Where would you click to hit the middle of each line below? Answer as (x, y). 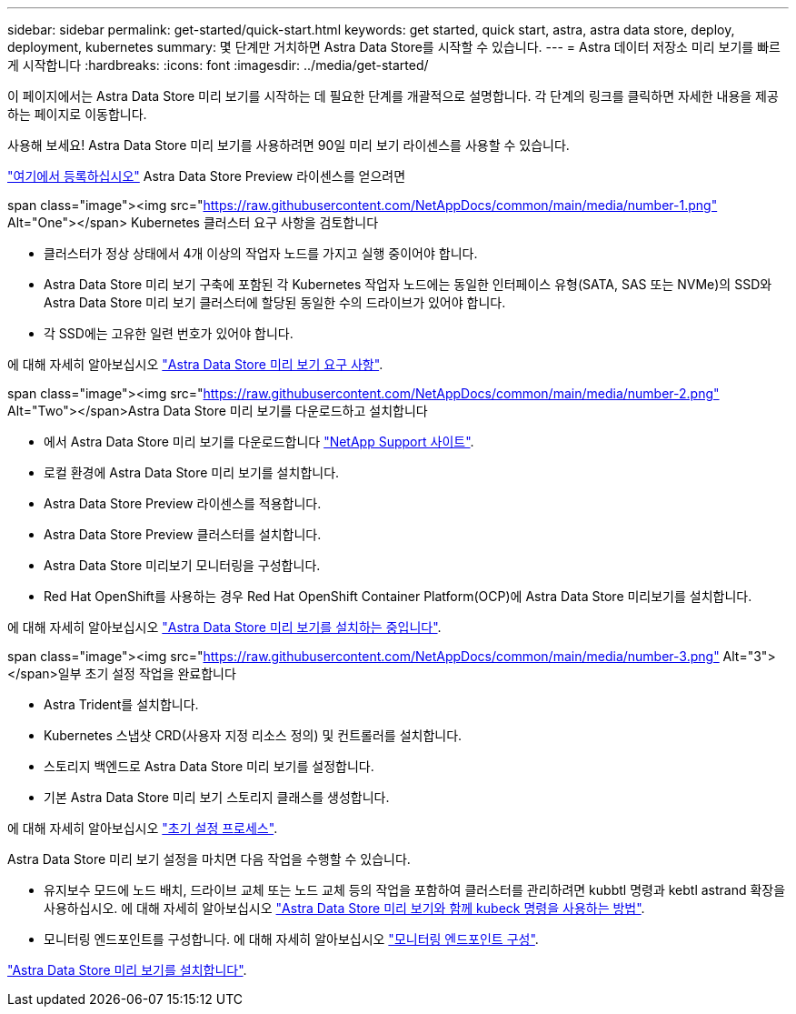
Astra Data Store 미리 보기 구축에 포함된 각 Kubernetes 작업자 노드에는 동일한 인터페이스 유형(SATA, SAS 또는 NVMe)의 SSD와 (408, 284)
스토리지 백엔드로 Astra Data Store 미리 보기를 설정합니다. (209, 766)
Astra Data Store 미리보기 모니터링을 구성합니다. (182, 565)
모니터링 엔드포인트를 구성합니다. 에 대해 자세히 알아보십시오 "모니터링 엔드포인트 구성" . (291, 939)
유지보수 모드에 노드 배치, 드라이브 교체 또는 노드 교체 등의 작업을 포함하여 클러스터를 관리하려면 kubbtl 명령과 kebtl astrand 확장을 (415, 890)
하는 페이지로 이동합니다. (77, 114)
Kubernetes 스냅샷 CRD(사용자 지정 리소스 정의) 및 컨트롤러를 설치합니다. (253, 735)
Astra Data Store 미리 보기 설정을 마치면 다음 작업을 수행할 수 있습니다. (209, 859)
